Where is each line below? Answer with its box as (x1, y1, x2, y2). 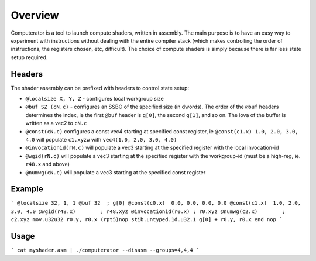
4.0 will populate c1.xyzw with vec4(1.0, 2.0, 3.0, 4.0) (25, 136, 177, 143)
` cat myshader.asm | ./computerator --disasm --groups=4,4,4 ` (11, 247, 200, 254)
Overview (11, 9, 59, 22)
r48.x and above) (25, 161, 70, 168)
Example (11, 184, 43, 194)
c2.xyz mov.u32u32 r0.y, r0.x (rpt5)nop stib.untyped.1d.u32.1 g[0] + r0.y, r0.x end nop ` (11, 217, 283, 223)
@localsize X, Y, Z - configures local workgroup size (25, 95, 164, 102)
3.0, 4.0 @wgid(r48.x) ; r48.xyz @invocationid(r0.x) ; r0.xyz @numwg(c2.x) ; (11, 208, 286, 215)
